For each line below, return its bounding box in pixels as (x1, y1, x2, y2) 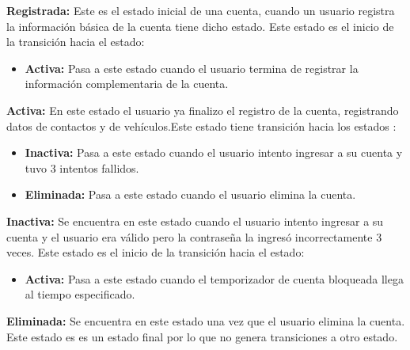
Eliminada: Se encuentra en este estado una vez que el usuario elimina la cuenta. (6, 312, 405, 329)
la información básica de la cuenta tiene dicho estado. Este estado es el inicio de (6, 17, 394, 34)
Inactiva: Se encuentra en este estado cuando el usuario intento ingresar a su (6, 212, 384, 229)
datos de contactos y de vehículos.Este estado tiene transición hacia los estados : (6, 117, 397, 134)
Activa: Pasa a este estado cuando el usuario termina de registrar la (25, 59, 359, 76)
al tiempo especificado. (25, 286, 135, 302)
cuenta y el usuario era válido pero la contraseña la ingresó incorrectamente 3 (6, 228, 382, 245)
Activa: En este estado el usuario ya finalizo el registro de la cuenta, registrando (6, 101, 399, 118)
